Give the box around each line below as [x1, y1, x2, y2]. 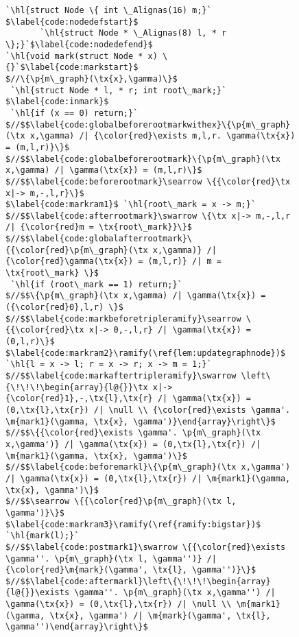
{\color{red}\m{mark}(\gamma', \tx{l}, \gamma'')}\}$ [5, 565, 256, 575]
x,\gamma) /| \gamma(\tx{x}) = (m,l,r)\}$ [5, 165, 202, 176]
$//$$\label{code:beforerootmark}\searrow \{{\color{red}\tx [5, 176, 291, 187]
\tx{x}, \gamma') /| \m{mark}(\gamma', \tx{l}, [49, 610, 271, 621]
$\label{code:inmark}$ [5, 97, 109, 107]
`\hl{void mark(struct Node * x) [5, 51, 158, 61]
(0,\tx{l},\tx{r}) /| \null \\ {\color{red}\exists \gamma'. [5, 405, 291, 415]
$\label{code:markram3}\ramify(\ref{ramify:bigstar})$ [5, 519, 261, 529]
